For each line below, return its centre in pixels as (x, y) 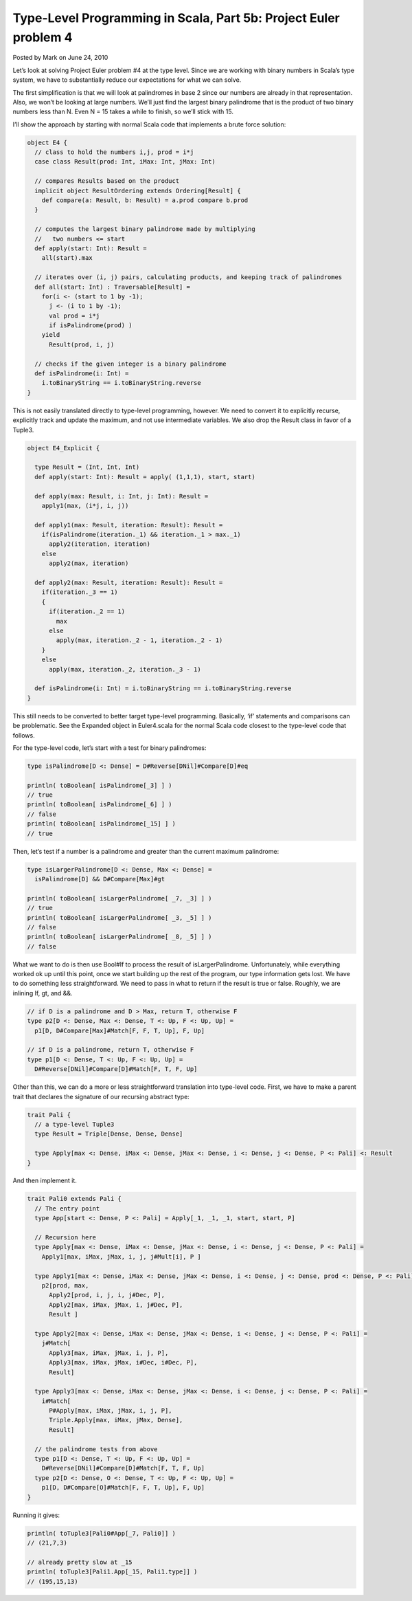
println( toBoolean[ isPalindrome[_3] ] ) (100, 785)
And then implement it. (45, 1181)
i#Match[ (56, 1401)
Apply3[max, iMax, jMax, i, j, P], (109, 1353)
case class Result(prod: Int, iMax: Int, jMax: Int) (125, 162)
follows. (24, 735)
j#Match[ (56, 1343)
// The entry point (67, 1208)
